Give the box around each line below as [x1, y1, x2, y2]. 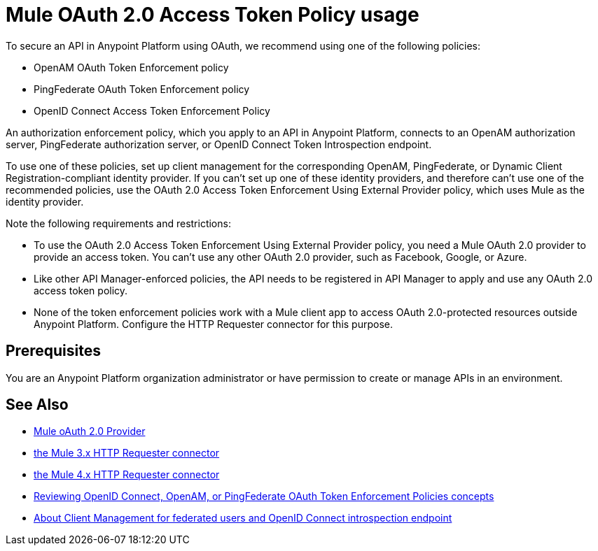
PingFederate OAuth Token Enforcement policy [34, 83, 250, 95]
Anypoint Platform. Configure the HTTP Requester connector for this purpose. [34, 317, 394, 330]
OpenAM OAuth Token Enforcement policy [34, 61, 229, 73]
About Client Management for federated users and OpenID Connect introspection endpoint [34, 512, 452, 524]
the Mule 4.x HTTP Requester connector [34, 468, 220, 481]
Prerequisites [6, 342, 101, 360]
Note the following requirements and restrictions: [6, 217, 231, 229]
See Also [6, 396, 69, 414]
